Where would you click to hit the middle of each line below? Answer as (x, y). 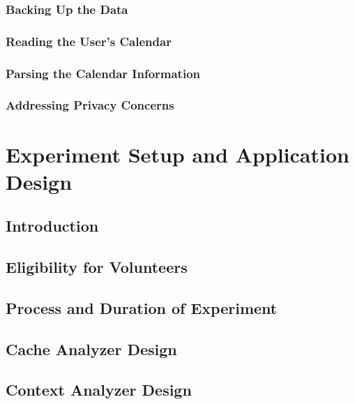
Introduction (52, 226)
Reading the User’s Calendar (89, 41)
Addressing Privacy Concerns (90, 105)
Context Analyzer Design (99, 390)
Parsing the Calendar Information (103, 73)
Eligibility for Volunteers (97, 267)
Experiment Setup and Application (177, 154)
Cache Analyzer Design (91, 349)
